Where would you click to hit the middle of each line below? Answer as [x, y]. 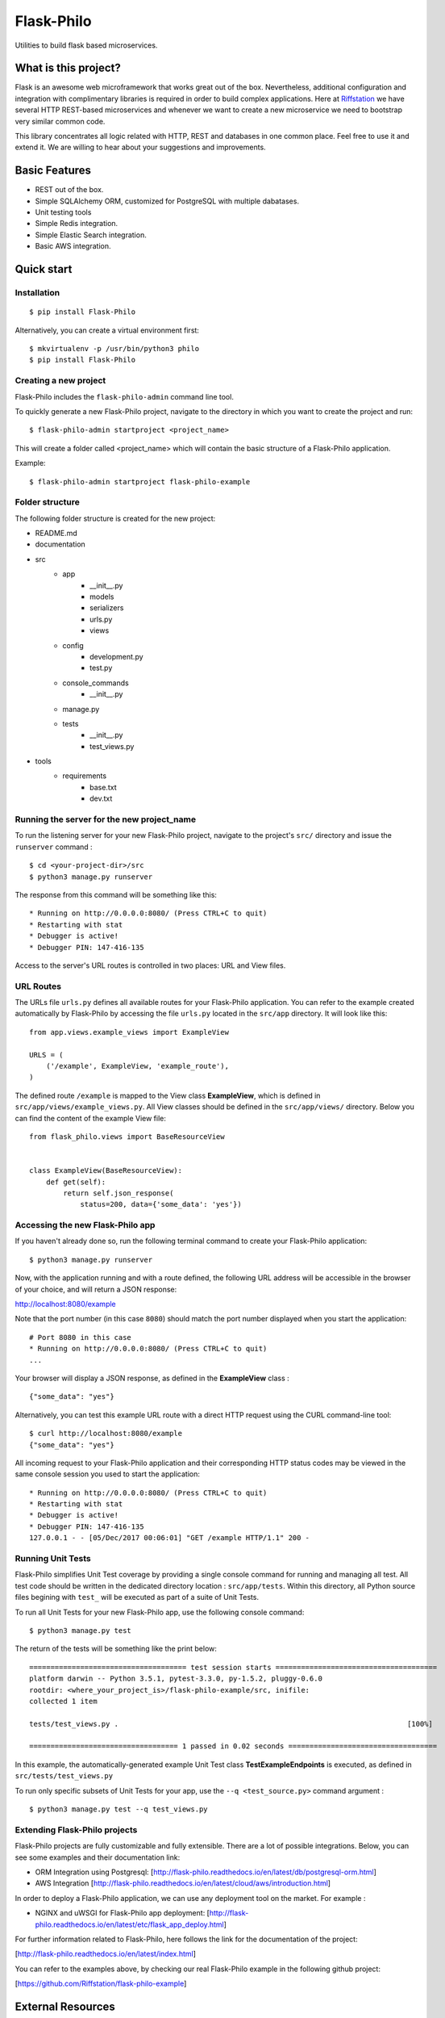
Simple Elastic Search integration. [91, 235]
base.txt [103, 787]
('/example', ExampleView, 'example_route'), [137, 1066]
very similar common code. [60, 121]
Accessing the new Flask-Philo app [85, 1225]
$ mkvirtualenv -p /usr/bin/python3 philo [114, 349]
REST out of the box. [69, 190]
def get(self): [76, 1182]
